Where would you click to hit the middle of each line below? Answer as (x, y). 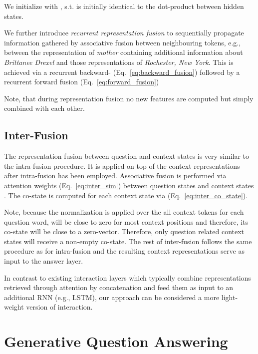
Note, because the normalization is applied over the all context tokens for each (124, 212)
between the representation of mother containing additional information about (124, 52)
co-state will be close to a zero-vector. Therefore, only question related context (124, 231)
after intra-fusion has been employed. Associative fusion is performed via (115, 176)
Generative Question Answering (116, 341)
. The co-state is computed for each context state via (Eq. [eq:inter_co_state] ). (126, 195)
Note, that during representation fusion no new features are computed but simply (129, 98)
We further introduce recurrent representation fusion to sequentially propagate (124, 33)
